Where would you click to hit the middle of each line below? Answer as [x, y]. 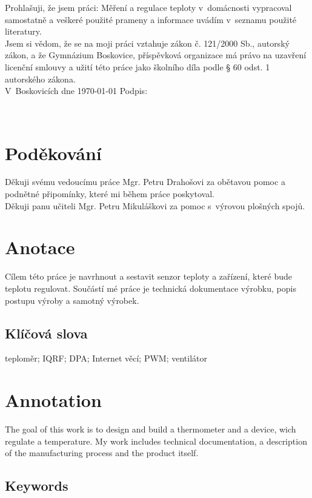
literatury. [23, 31]
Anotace [40, 247]
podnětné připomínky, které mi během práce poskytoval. [110, 194]
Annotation [53, 400]
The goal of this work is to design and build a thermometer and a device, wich [151, 429]
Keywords [37, 486]
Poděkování [53, 153]
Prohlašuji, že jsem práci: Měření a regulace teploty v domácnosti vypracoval [148, 7]
